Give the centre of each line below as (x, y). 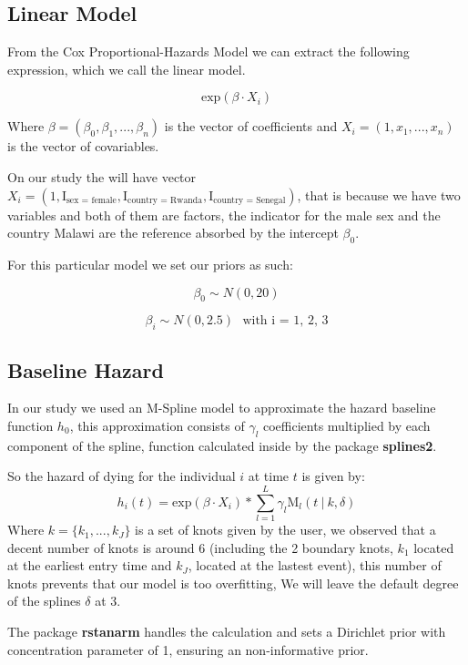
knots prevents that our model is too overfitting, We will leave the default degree (233, 583)
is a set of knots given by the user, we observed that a (285, 530)
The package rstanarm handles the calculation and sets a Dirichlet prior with (227, 632)
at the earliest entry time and (90, 565)
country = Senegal (249, 201)
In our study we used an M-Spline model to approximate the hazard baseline (222, 408)
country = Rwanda (165, 201)
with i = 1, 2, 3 (285, 321)
